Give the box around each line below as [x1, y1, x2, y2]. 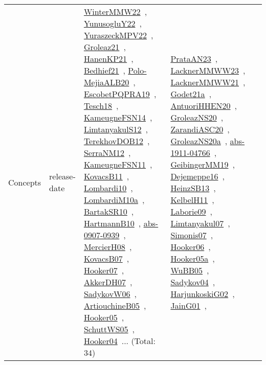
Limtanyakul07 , [170, 217, 230, 229]
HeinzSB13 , [170, 182, 216, 194]
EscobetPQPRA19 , [83, 88, 157, 100]
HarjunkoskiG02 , [170, 288, 235, 300]
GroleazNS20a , [170, 135, 228, 147]
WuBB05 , [170, 264, 209, 276]
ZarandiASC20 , [170, 123, 230, 135]
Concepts [8, 176, 41, 188]
